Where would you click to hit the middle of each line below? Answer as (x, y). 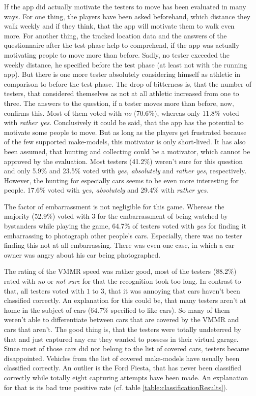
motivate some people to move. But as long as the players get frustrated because (125, 132)
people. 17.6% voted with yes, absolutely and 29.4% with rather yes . (106, 190)
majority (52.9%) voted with (47, 216)
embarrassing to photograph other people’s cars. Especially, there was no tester (123, 235)
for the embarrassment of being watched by (163, 216)
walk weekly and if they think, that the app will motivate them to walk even (119, 26)
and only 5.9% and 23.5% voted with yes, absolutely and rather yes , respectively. (125, 171)
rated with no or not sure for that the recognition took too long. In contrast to (123, 281)
